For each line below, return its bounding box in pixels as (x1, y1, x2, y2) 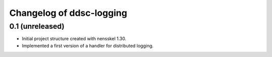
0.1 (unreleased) (9, 22, 65, 31)
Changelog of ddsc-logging (9, 7, 127, 18)
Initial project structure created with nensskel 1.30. (22, 36, 126, 42)
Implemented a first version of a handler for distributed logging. (22, 43, 154, 49)
